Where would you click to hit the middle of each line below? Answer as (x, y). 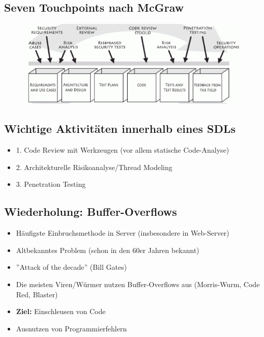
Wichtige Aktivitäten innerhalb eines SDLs (120, 129)
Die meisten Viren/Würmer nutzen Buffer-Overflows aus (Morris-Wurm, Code (138, 284)
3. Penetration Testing (51, 184)
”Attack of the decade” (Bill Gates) (71, 267)
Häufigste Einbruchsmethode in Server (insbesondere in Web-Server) (123, 233)
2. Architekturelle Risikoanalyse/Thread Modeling (94, 167)
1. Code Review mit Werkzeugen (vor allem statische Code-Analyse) (123, 150)
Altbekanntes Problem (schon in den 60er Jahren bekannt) (108, 250)
